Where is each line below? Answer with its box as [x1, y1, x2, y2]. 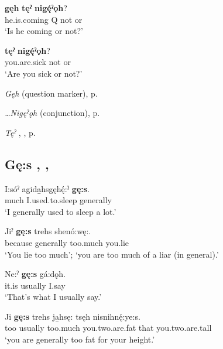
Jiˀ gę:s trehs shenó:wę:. [5, 225, 91, 237]
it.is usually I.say [5, 279, 66, 291]
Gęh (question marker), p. [5, 87, 98, 99]
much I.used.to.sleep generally [5, 194, 112, 206]
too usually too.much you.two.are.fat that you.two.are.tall [5, 321, 212, 334]
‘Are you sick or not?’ [5, 67, 83, 79]
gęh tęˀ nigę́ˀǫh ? [5, 2, 67, 13]
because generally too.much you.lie [5, 236, 129, 248]
